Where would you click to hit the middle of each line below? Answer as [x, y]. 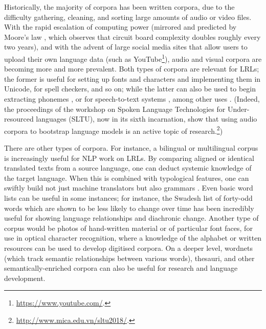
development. [25, 278]
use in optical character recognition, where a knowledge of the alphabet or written [133, 238]
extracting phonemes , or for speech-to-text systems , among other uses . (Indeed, [132, 99]
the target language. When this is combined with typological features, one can [127, 178]
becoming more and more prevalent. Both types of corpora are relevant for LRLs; [132, 69]
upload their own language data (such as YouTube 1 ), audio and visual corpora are [133, 58]
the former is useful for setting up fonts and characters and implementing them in [132, 78]
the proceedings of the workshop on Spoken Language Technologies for [115, 109]
